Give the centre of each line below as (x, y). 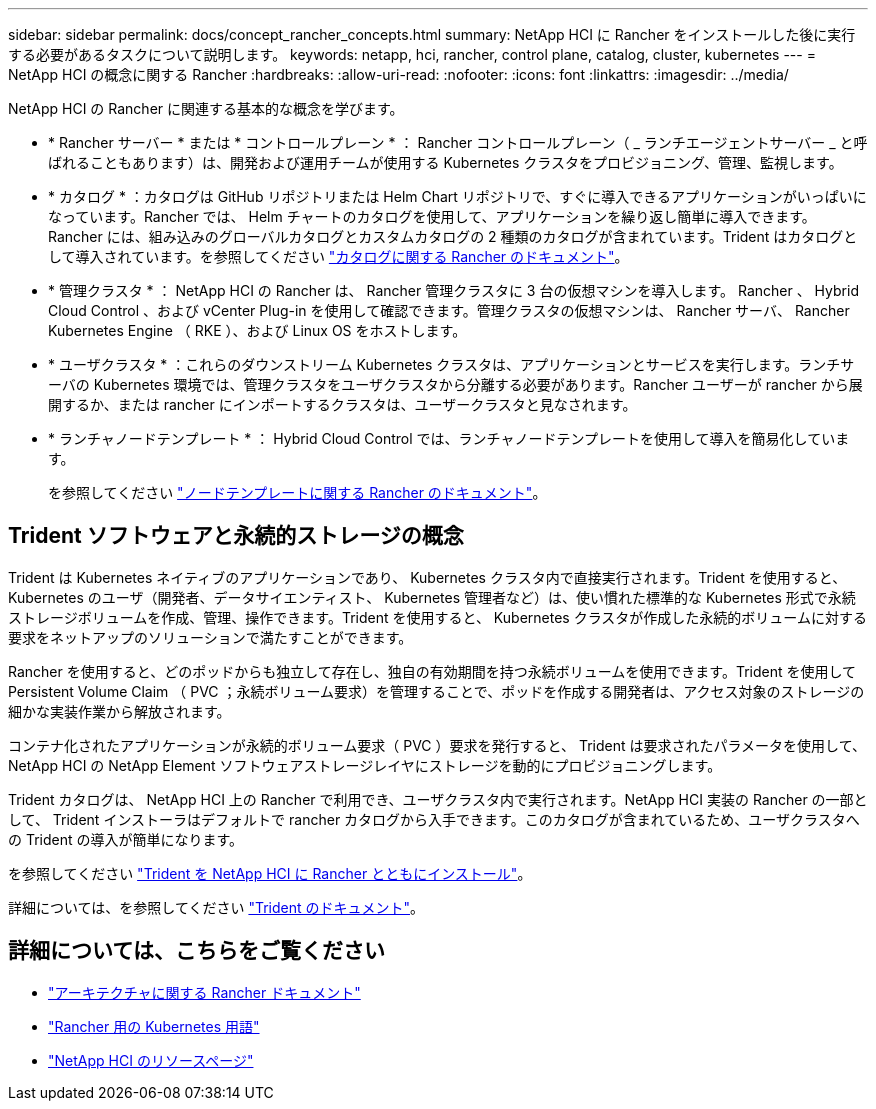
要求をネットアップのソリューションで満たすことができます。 (210, 637)
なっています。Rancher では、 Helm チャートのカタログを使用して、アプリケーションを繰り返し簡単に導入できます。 (432, 216)
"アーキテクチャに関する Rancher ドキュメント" (204, 992)
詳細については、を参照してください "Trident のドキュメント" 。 (216, 907)
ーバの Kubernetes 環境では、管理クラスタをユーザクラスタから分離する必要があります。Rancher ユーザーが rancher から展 (455, 384)
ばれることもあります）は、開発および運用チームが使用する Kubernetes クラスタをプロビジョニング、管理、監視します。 (445, 162)
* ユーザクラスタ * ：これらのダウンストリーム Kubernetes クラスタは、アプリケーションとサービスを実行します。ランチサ (451, 364)
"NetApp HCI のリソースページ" (151, 1060)
